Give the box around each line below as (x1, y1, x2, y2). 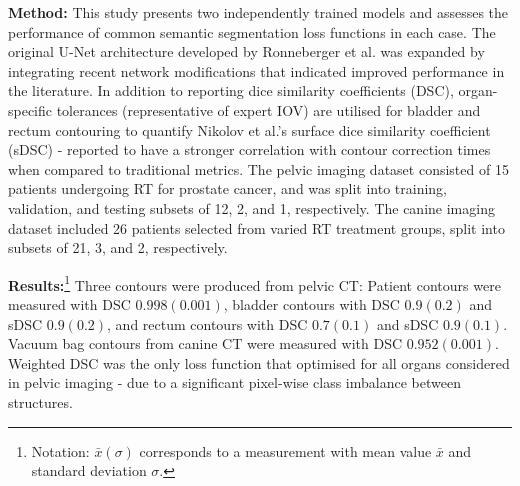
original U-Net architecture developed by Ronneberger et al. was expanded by (8, 41, 485, 62)
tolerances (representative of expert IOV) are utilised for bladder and (56, 99, 481, 120)
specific (8, 99, 53, 120)
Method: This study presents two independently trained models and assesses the (8, 2, 509, 22)
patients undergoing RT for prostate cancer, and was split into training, (8, 178, 448, 199)
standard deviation (31, 460, 147, 481)
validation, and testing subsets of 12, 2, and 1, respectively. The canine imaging (8, 197, 495, 218)
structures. (8, 391, 73, 412)
